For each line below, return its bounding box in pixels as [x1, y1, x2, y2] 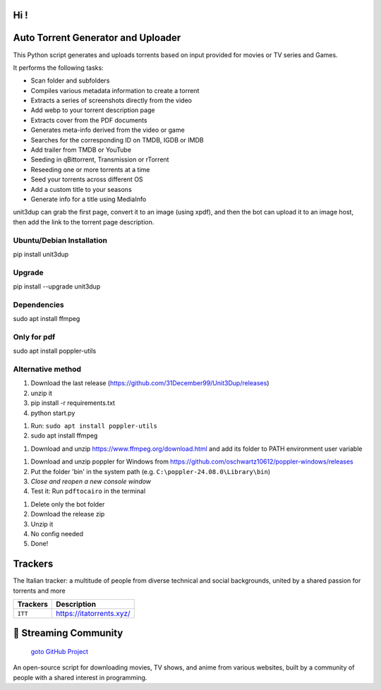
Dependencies [13, 300, 65, 310]
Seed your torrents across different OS [30, 175, 144, 183]
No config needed [30, 529, 84, 538]
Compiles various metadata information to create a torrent [30, 86, 200, 95]
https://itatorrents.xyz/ [55, 609, 131, 619]
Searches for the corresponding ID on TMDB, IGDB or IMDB [30, 135, 204, 144]
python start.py [30, 408, 75, 417]
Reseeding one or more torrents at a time [30, 165, 150, 174]
